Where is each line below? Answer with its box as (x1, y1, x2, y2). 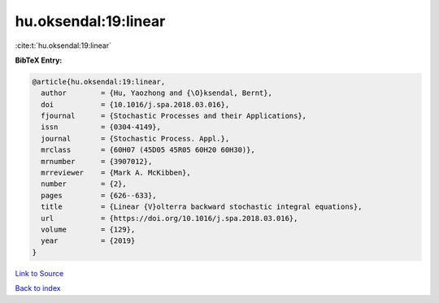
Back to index (15, 284, 61, 293)
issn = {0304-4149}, (41, 123, 162, 132)
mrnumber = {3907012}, (41, 157, 153, 166)
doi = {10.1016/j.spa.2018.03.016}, (41, 100, 230, 109)
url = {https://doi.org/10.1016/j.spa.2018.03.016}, (41, 214, 298, 223)
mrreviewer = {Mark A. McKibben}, (41, 168, 191, 178)
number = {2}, (41, 180, 128, 188)
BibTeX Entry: (15, 55, 63, 65)
